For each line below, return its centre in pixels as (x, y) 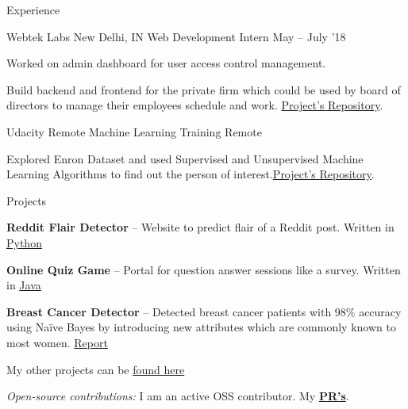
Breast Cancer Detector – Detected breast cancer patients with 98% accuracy (204, 311)
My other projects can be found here (96, 369)
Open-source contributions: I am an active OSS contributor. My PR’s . (178, 396)
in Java (24, 285)
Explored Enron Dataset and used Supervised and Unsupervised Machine (185, 158)
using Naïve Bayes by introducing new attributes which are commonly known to (201, 327)
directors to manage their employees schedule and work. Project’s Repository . (195, 105)
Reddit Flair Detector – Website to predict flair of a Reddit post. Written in (200, 227)
